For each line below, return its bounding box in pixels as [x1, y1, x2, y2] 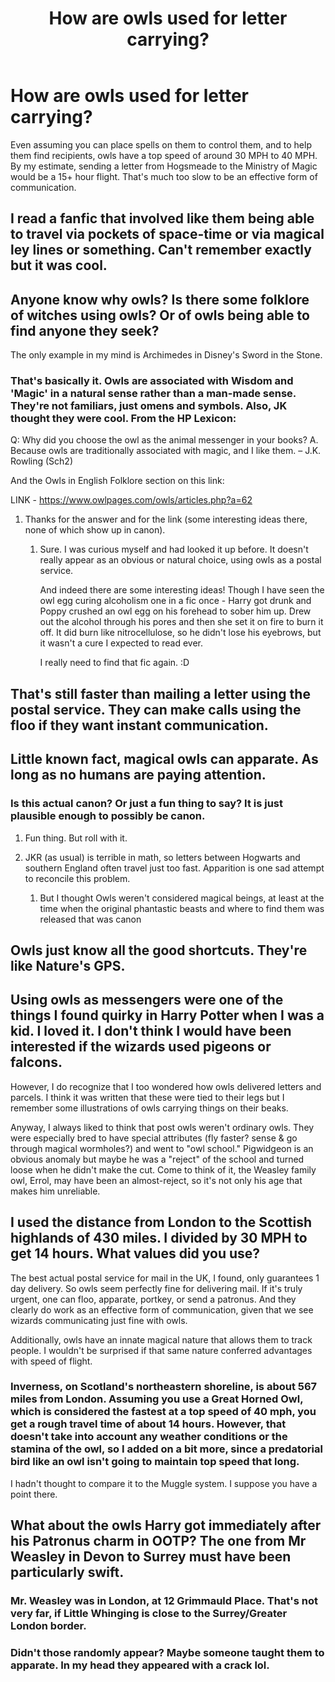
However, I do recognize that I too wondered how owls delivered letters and [10, 1080, 322, 1092]
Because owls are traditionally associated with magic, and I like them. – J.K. [10, 445, 322, 457]
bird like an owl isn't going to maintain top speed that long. [10, 1455, 300, 1469]
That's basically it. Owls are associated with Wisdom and [10, 374, 294, 388]
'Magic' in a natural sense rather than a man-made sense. [10, 387, 297, 401]
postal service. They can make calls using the [10, 701, 302, 718]
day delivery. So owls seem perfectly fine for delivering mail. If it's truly [10, 1282, 303, 1294]
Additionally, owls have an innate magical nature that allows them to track [10, 1333, 313, 1346]
